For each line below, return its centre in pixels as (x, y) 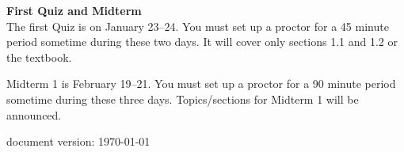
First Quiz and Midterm (74, 10)
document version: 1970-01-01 (78, 141)
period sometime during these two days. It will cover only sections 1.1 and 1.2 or (202, 42)
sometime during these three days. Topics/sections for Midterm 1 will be (183, 99)
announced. (34, 114)
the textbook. (39, 57)
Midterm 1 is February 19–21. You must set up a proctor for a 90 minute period (201, 84)
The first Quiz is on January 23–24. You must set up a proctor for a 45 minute (198, 26)
